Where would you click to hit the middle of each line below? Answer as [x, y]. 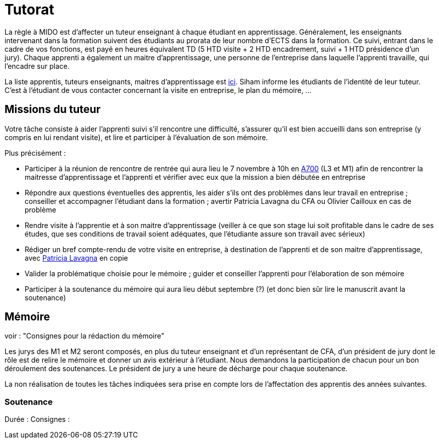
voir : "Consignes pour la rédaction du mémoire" [84, 336]
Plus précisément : [35, 153]
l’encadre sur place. [37, 66]
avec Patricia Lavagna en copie [76, 258]
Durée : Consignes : [37, 419]
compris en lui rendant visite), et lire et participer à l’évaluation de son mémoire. [136, 137]
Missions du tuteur [53, 109]
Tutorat [29, 10]
